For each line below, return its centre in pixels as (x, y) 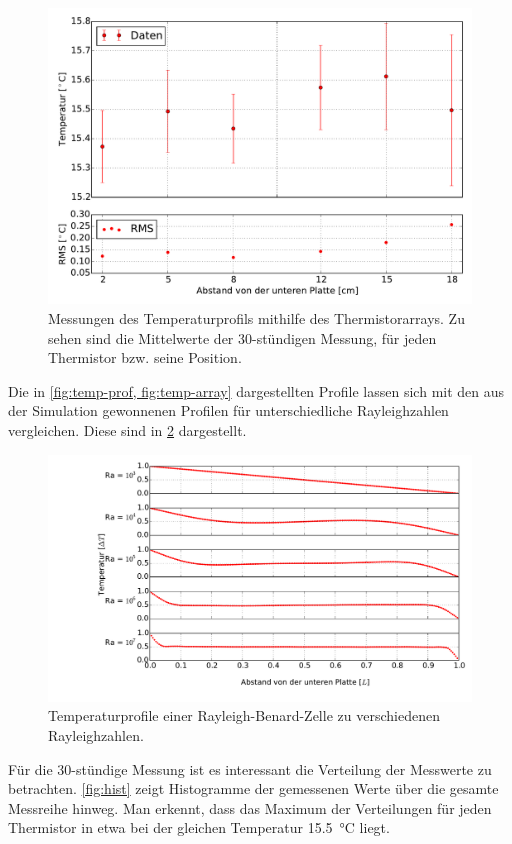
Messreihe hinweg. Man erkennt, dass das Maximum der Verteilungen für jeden (250, 807)
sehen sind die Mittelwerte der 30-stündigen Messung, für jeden (242, 337)
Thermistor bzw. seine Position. (145, 357)
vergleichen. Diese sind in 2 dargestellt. (127, 430)
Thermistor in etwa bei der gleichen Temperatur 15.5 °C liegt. (199, 827)
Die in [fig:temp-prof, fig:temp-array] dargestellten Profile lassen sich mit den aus (256, 390)
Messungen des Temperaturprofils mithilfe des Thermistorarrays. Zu (256, 318)
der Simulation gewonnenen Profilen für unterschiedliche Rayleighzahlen (228, 410)
